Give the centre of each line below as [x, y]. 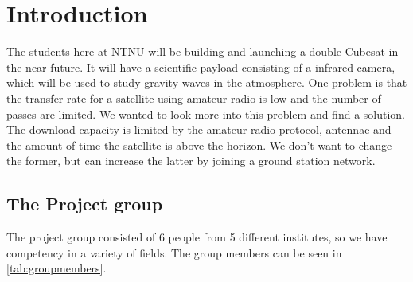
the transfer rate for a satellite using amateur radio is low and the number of [194, 98]
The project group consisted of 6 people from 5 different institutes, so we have [197, 237]
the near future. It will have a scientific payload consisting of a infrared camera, [201, 67]
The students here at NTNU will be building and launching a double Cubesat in [203, 51]
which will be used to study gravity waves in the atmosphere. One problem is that [207, 82]
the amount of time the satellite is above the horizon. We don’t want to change [199, 145]
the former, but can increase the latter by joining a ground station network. [191, 161]
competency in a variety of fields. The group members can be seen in [174, 252]
